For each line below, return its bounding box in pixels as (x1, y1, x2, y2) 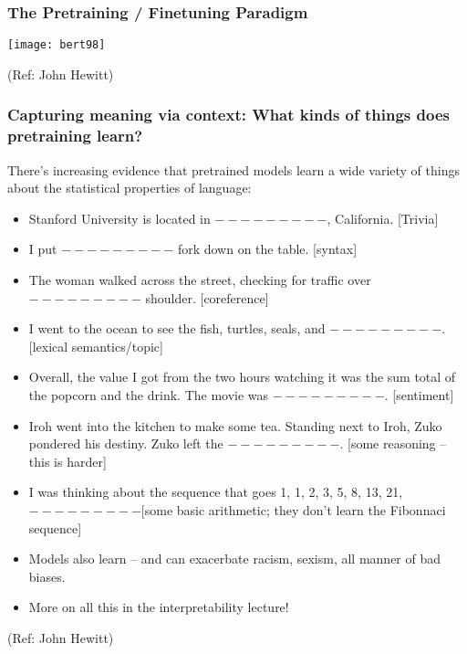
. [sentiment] (384, 385, 454, 404)
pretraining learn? (7, 124, 143, 147)
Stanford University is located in (28, 208, 211, 227)
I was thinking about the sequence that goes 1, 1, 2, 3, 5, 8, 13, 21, (28, 482, 403, 501)
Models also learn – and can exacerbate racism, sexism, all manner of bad (28, 549, 441, 568)
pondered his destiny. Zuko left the (28, 434, 223, 453)
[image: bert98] (7, 38, 106, 52)
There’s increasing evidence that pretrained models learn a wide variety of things (7, 160, 460, 179)
